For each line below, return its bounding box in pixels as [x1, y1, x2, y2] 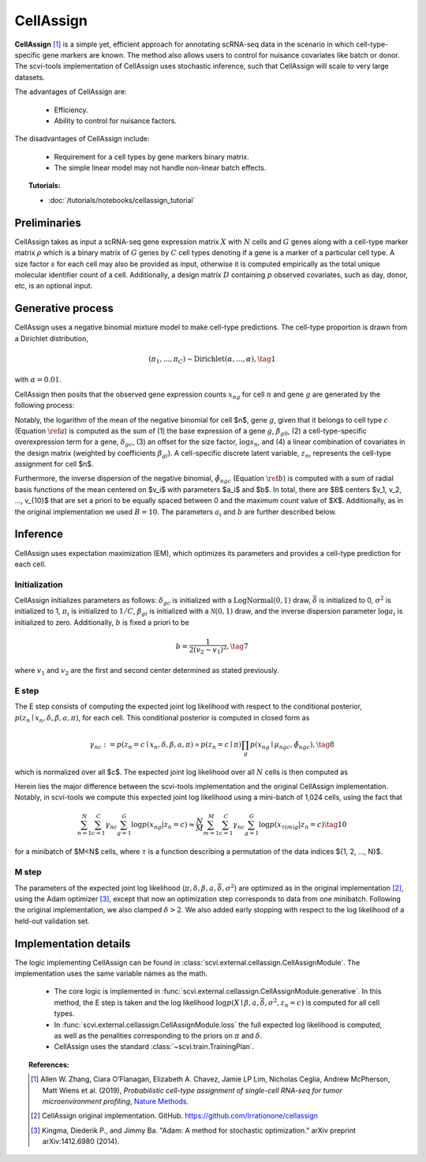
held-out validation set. [14, 916, 90, 926]
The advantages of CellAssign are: [14, 87, 127, 96]
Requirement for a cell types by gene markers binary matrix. [54, 152, 249, 161]
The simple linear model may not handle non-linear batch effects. [54, 163, 267, 173]
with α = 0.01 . [14, 375, 62, 385]
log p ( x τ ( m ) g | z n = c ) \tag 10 [258, 820, 347, 831]
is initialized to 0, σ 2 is [319, 595, 392, 605]
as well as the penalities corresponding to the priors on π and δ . [54, 1031, 263, 1040]
